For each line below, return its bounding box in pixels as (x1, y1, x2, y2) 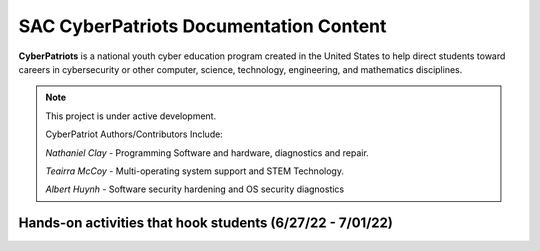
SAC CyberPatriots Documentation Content (18, 15, 387, 37)
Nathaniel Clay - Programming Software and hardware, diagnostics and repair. (45, 146, 369, 159)
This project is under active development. (45, 110, 217, 122)
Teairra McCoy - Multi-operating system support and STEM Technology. (45, 165, 345, 177)
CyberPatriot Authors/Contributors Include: (45, 128, 224, 140)
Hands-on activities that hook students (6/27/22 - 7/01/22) (18, 215, 394, 232)
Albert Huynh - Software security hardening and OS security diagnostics (45, 183, 345, 195)
